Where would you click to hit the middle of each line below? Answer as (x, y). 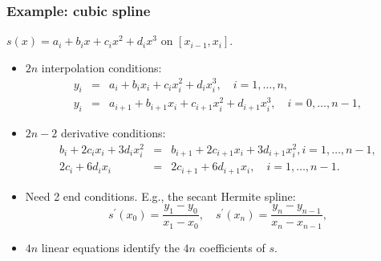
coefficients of (232, 247)
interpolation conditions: (101, 67)
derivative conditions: (113, 133)
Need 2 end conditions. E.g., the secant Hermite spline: (160, 196)
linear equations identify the (110, 247)
